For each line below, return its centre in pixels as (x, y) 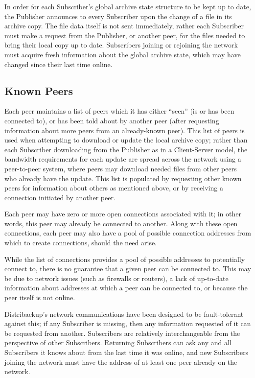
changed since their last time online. (58, 64)
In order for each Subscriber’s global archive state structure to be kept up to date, (128, 6)
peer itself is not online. (40, 297)
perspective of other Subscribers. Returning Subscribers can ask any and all (118, 343)
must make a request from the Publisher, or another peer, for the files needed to (125, 35)
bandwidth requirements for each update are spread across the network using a (123, 159)
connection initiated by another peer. (60, 197)
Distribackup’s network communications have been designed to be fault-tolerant (124, 314)
